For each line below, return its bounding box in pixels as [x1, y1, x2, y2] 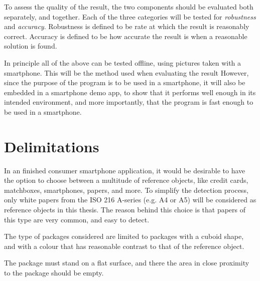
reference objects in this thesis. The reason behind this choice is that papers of [4, 204, 246, 215]
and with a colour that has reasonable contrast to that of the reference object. [4, 240, 244, 251]
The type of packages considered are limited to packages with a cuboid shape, [4, 231, 244, 241]
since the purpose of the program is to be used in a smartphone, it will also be [4, 77, 245, 88]
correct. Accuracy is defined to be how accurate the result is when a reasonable [4, 31, 247, 41]
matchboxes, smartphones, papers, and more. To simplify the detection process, [4, 184, 248, 195]
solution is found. [4, 41, 57, 51]
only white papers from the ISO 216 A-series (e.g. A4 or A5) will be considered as [4, 194, 256, 205]
